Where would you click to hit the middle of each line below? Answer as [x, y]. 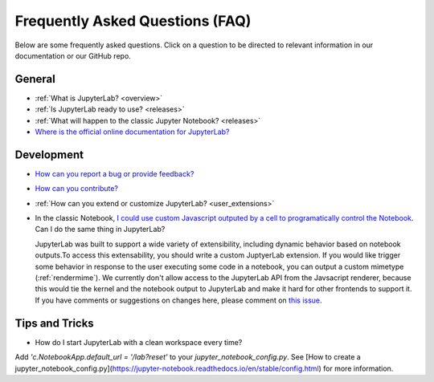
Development [49, 154]
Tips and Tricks [54, 323]
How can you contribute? [77, 189]
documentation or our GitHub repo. [73, 55]
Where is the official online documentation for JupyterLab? [132, 132]
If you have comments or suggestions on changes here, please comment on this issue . [178, 300]
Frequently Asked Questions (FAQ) [133, 21]
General [35, 79]
